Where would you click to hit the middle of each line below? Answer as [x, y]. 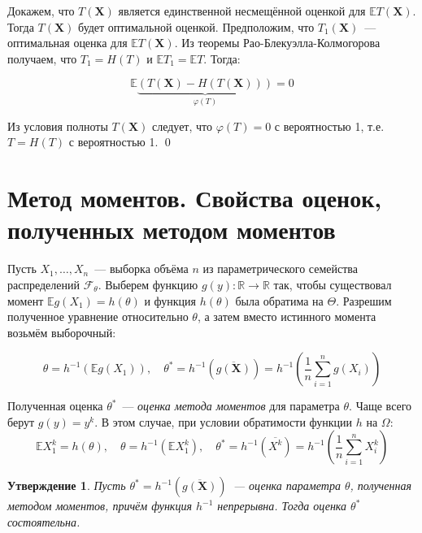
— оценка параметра [287, 485]
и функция [170, 300]
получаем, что [42, 58]
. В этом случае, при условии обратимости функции [224, 421]
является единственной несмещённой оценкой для [242, 11]
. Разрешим [364, 300]
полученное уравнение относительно [98, 316]
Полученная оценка [55, 406]
